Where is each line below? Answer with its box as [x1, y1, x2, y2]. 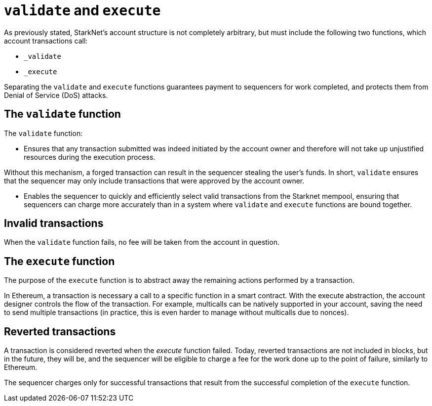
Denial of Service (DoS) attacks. [4, 90, 108, 99]
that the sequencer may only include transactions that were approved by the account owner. [4, 176, 305, 185]
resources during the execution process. [24, 152, 156, 161]
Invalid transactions [4, 217, 104, 230]
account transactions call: [4, 36, 88, 45]
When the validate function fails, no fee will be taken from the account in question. [4, 238, 279, 247]
